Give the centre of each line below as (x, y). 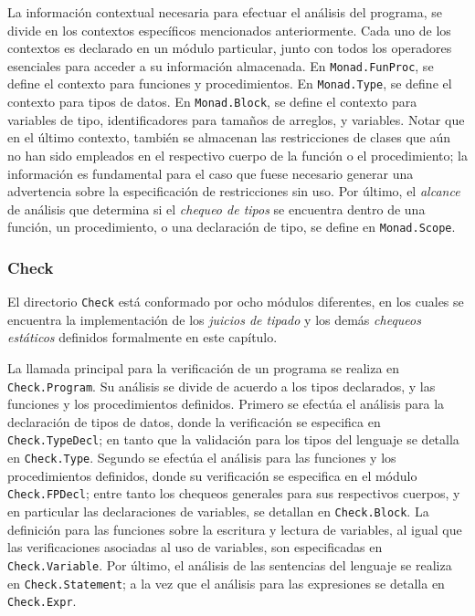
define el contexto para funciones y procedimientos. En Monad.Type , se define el (230, 84)
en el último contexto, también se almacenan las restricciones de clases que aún (229, 137)
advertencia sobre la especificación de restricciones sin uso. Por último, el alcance (234, 191)
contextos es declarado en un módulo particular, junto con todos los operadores (230, 48)
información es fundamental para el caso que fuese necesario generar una (211, 173)
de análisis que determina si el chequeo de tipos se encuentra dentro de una (216, 209)
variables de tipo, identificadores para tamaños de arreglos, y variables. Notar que (236, 119)
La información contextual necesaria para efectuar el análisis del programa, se (225, 12)
